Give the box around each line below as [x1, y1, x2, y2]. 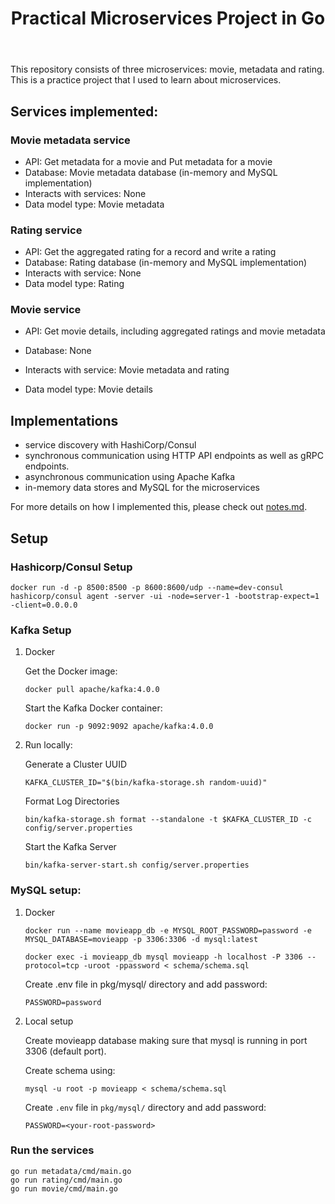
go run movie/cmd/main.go [10, 1183, 118, 1194]
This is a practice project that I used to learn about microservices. [10, 74, 282, 86]
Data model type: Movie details [24, 383, 153, 396]
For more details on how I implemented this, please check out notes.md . [10, 501, 308, 513]
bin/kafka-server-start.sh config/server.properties [24, 860, 250, 871]
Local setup [24, 1015, 74, 1027]
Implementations [10, 412, 119, 429]
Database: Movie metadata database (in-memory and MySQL [24, 166, 278, 178]
